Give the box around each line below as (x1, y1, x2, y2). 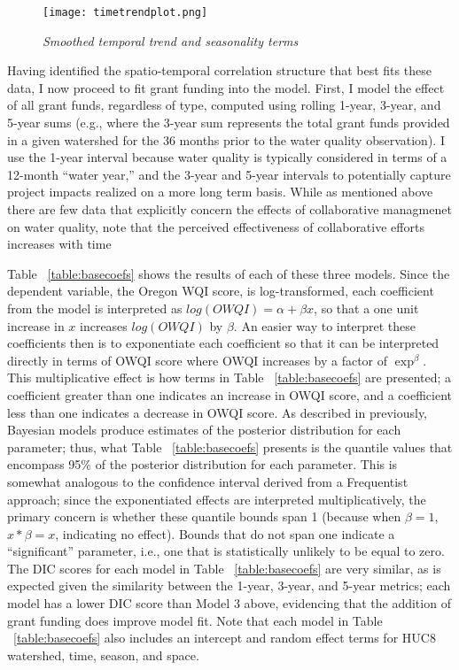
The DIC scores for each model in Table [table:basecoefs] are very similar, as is (7, 558, 441, 577)
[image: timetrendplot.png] (43, 6, 208, 19)
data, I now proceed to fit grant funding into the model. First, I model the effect (7, 78, 445, 96)
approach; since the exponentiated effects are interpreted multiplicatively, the (7, 489, 426, 508)
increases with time (7, 235, 112, 253)
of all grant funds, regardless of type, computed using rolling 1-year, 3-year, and (7, 96, 441, 114)
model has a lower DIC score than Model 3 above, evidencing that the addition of (7, 594, 451, 612)
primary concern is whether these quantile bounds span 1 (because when (7, 507, 401, 526)
